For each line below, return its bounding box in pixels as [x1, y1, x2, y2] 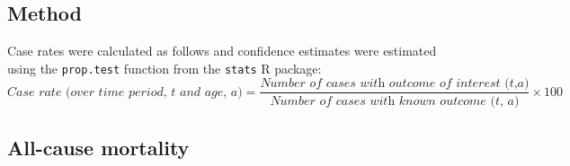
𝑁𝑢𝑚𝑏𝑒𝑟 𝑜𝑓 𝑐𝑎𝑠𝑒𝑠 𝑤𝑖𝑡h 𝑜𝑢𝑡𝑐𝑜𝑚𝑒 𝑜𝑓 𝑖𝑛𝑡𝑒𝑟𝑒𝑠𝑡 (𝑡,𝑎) [260, 77, 530, 91]
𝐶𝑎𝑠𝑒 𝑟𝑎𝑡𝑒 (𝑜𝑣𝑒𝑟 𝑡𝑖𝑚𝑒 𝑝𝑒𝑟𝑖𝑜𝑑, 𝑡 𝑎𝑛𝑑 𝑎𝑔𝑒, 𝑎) [7, 85, 243, 99]
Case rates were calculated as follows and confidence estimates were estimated [7, 41, 437, 60]
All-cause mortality [7, 133, 190, 161]
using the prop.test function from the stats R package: [7, 58, 322, 77]
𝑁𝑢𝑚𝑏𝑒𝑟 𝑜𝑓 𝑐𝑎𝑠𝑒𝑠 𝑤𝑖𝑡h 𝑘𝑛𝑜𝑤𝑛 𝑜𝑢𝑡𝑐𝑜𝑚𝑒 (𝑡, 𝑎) [270, 94, 520, 108]
